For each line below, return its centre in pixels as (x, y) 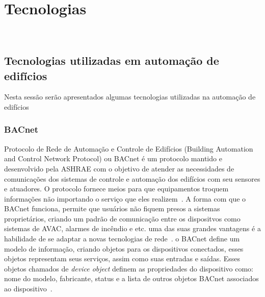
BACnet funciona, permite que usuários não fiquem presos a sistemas (112, 208)
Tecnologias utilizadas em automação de (112, 60)
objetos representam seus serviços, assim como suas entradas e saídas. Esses (122, 258)
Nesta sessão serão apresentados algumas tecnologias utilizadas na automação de (130, 97)
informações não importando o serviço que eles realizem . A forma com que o (125, 198)
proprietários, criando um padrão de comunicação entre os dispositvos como (122, 218)
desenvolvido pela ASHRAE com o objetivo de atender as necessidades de (119, 168)
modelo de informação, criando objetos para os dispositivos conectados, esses (124, 248)
